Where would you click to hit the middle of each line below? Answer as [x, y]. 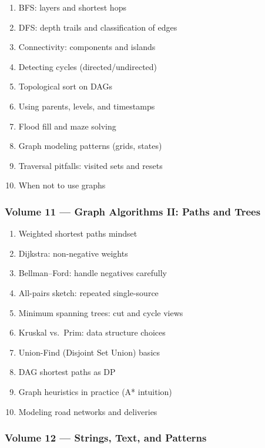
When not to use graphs [62, 185]
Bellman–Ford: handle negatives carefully [93, 273]
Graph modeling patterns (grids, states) [90, 146]
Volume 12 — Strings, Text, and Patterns [106, 438]
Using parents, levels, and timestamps [87, 106]
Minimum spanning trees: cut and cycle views [101, 312]
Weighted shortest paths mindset [78, 233]
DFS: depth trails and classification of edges [98, 27]
